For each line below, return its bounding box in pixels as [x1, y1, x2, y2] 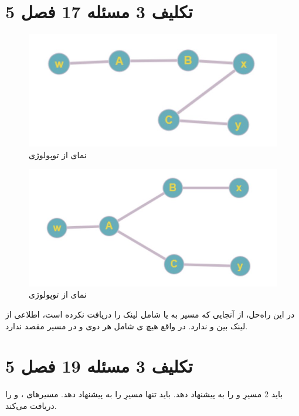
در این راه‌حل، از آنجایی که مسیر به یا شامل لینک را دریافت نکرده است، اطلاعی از [5, 308, 295, 320]
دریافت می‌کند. [5, 399, 57, 411]
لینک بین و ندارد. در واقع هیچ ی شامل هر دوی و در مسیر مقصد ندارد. [5, 319, 248, 332]
